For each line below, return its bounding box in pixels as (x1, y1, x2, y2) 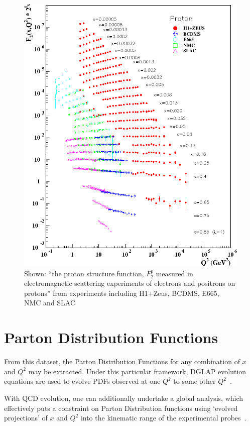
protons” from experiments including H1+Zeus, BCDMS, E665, (24, 287, 219, 298)
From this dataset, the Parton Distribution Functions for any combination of (4, 356, 240, 367)
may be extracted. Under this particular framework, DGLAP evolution (28, 366, 246, 376)
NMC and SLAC (24, 297, 76, 308)
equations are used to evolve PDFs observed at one (4, 376, 161, 386)
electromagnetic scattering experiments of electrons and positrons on (24, 278, 235, 288)
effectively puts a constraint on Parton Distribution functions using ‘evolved (4, 402, 238, 413)
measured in (156, 268, 193, 278)
